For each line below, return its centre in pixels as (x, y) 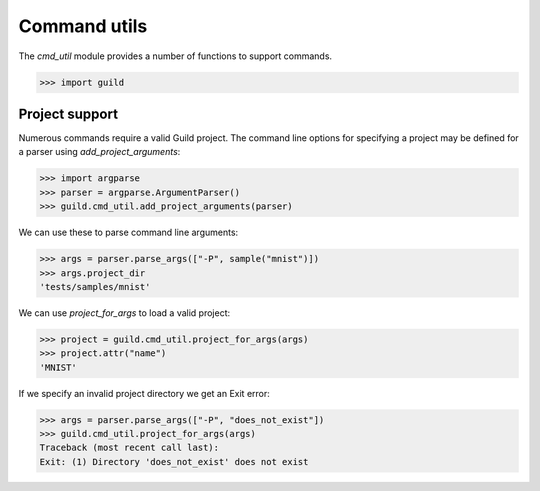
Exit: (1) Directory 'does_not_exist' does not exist (174, 461)
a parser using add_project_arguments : (99, 152)
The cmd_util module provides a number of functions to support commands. (175, 56)
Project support (68, 113)
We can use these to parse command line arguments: (128, 232)
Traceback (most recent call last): (129, 448)
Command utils (83, 26)
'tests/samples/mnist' (95, 286)
